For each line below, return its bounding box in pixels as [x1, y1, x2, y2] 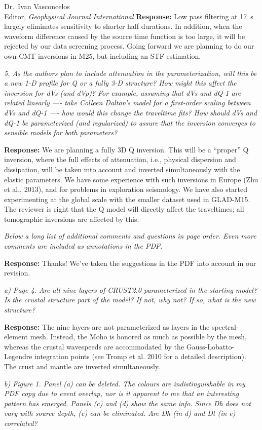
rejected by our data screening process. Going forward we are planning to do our [4, 41, 254, 51]
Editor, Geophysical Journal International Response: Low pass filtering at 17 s [4, 11, 253, 21]
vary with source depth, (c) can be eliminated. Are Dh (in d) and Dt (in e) [4, 408, 236, 418]
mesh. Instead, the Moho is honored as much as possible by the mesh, [30, 331, 247, 342]
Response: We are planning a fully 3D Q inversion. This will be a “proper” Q [4, 144, 249, 154]
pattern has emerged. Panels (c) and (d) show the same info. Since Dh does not [4, 398, 251, 408]
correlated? [4, 417, 38, 428]
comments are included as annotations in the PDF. [4, 241, 163, 251]
